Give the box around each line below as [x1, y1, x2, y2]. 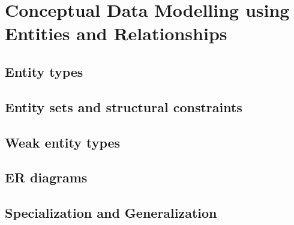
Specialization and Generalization [5, 203, 217, 222]
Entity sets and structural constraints [5, 97, 242, 116]
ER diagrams [5, 168, 88, 187]
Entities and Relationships [5, 21, 227, 46]
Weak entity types [5, 133, 121, 151]
